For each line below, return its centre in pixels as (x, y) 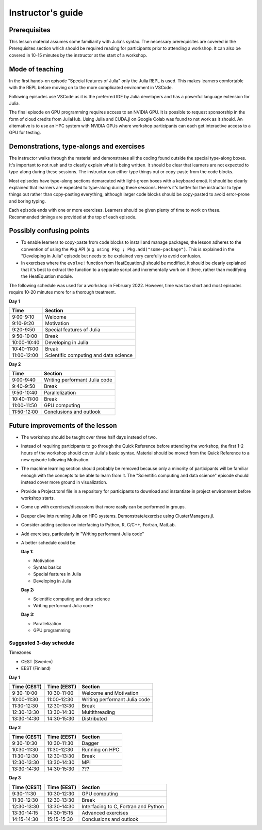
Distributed (94, 719)
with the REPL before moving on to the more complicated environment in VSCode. (91, 88)
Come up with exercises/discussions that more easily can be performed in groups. (104, 507)
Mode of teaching (36, 69)
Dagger (90, 743)
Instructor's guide (46, 13)
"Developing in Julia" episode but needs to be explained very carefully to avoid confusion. (111, 256)
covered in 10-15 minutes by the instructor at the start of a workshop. (78, 55)
